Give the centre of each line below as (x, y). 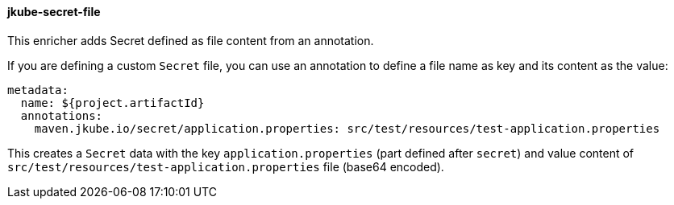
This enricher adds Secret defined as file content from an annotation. (191, 40)
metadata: (38, 90)
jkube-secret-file (54, 12)
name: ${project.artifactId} (112, 102)
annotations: (62, 115)
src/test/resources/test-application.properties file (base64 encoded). (226, 166)
